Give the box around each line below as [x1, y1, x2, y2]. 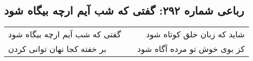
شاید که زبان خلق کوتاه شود [146, 28, 245, 40]
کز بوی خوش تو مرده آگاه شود [137, 43, 245, 55]
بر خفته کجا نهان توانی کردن [8, 43, 106, 55]
